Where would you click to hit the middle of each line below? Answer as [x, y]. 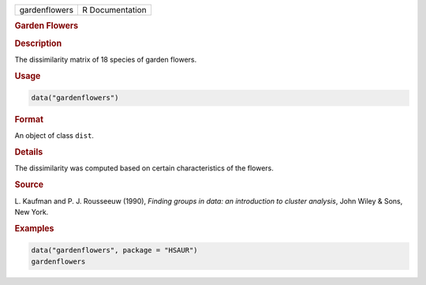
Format [29, 120]
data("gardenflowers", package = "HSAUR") [114, 250]
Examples [34, 228]
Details [29, 152]
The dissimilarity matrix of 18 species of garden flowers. [106, 59]
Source [29, 185]
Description [38, 43]
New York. [32, 212]
